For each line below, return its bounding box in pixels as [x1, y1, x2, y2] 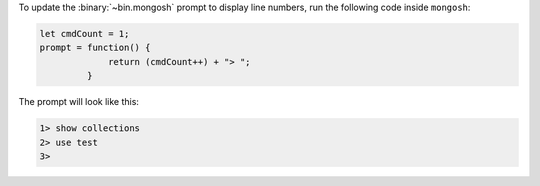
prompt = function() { [39, 42, 151, 54]
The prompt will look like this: [18, 96, 140, 108]
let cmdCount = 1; [39, 28, 130, 39]
